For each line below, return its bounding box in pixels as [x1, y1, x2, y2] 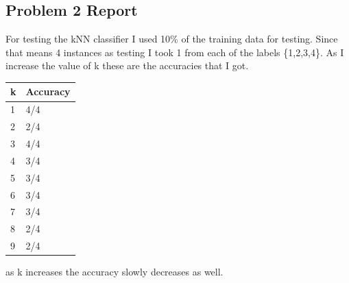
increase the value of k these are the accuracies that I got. [5, 58, 249, 73]
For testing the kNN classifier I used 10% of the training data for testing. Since [5, 32, 338, 46]
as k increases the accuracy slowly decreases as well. [5, 264, 224, 279]
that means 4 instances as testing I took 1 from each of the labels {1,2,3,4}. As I [5, 45, 344, 59]
